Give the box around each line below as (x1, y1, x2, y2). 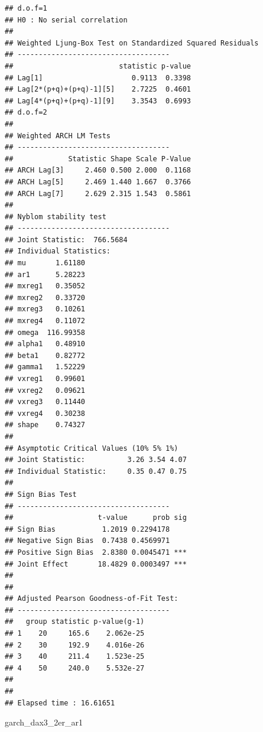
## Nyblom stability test (5, 212, 106, 221)
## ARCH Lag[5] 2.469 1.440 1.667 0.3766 (5, 177, 191, 186)
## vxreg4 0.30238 (5, 409, 86, 418)
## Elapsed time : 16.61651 (5, 698, 115, 707)
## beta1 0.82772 (5, 351, 86, 360)
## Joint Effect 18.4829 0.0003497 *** (5, 559, 187, 568)
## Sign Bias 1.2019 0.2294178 (5, 525, 170, 533)
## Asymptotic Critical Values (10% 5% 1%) (5, 444, 178, 453)
